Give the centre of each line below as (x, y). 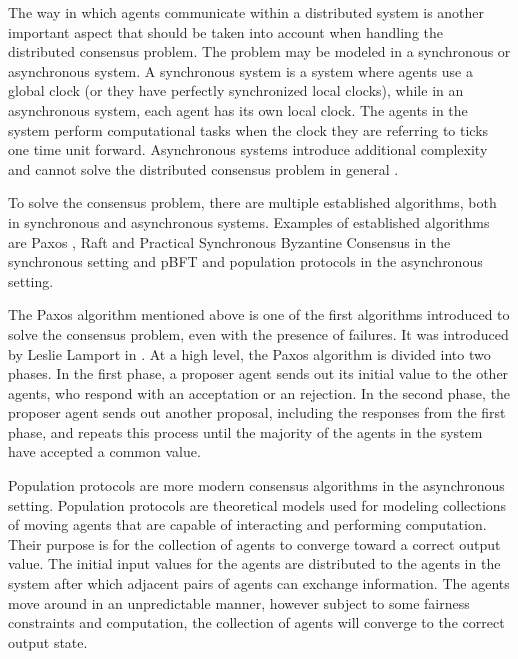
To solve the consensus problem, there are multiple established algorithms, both (252, 202)
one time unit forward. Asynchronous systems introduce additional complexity (248, 149)
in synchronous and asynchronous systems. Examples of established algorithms (249, 221)
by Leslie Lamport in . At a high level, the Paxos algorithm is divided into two (249, 353)
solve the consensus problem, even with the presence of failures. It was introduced (258, 333)
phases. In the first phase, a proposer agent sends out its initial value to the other (258, 373)
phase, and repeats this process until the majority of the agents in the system (245, 431)
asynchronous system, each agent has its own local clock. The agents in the (238, 109)
